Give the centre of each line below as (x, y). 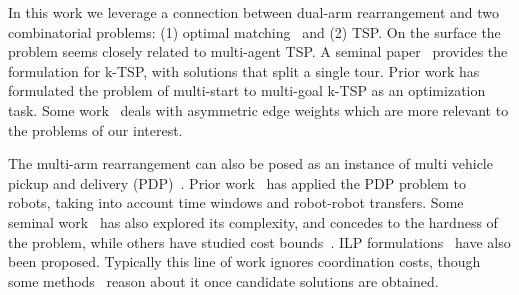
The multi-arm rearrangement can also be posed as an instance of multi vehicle (250, 163)
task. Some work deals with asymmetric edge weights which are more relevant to (258, 109)
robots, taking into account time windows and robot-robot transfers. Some (236, 202)
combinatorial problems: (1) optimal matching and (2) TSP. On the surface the (254, 31)
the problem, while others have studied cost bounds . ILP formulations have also (259, 241)
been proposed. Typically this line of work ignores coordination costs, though (244, 261)
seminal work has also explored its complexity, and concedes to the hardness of (253, 221)
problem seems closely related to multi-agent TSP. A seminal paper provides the (258, 51)
